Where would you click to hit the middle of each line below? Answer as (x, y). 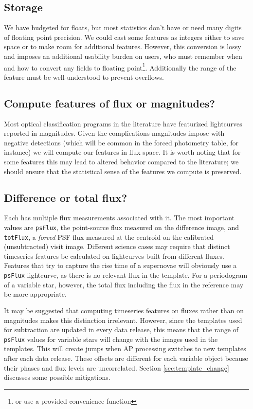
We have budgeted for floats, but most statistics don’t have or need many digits (123, 27)
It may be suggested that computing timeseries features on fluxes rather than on (124, 310)
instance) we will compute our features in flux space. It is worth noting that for (122, 152)
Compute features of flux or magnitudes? (110, 103)
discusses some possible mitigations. (57, 377)
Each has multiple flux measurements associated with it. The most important (119, 218)
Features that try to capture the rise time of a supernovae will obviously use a (120, 265)
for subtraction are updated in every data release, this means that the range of (121, 329)
